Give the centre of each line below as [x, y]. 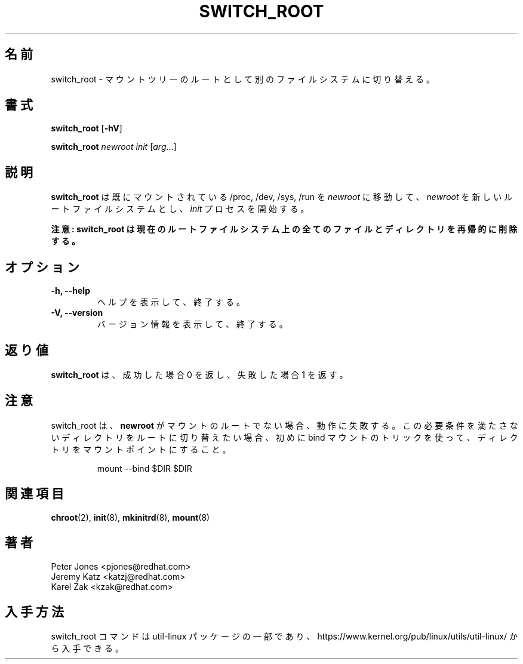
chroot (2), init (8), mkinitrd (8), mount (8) [130, 517]
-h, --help [70, 291]
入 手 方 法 [34, 611]
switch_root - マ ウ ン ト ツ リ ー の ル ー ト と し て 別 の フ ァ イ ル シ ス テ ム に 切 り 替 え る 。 [243, 79]
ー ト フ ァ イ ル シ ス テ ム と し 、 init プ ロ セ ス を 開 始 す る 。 [180, 209]
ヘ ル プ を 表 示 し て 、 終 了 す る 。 [171, 302]
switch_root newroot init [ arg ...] [114, 147]
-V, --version [77, 313]
